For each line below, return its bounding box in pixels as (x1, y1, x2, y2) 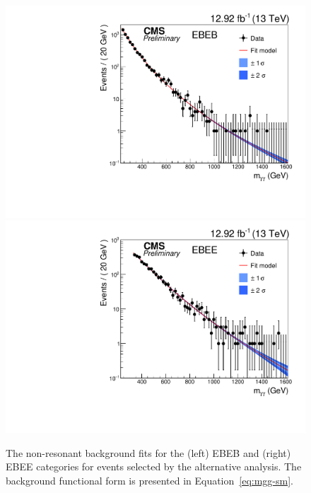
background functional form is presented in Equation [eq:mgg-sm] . (6, 472, 294, 487)
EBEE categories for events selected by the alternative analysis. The (6, 459, 302, 474)
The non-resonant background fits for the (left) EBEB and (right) (6, 445, 291, 460)
